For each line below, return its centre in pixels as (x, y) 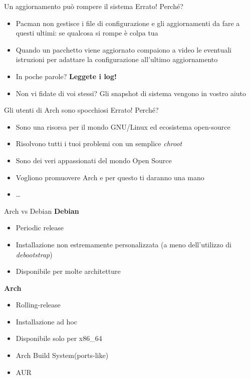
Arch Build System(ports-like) (62, 355)
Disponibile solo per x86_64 (59, 338)
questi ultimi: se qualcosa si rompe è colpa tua (87, 33)
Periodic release (40, 228)
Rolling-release (38, 305)
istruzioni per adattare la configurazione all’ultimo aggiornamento (117, 59)
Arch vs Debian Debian (42, 211)
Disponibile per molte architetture (68, 271)
